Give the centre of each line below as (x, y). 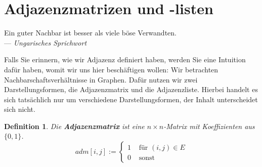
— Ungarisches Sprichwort (46, 42)
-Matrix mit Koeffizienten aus (209, 126)
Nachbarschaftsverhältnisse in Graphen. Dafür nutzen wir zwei (101, 79)
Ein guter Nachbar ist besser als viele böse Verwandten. (90, 33)
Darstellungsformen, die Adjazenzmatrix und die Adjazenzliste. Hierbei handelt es (131, 89)
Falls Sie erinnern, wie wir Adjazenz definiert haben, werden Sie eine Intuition (125, 59)
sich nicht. (20, 109)
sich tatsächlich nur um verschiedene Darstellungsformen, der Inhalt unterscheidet (131, 99)
